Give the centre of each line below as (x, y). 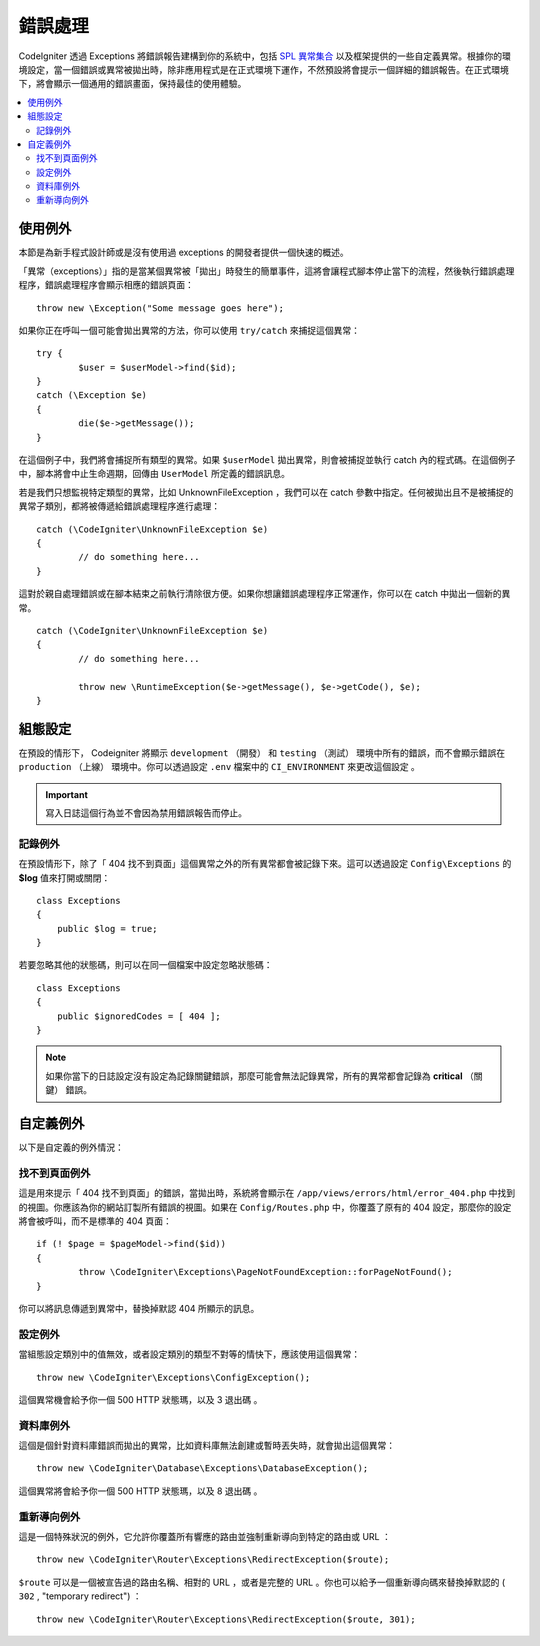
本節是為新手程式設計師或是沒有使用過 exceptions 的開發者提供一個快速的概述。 (183, 252)
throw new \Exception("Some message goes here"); (160, 308)
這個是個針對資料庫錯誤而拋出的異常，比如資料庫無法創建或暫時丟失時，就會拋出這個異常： (206, 1446)
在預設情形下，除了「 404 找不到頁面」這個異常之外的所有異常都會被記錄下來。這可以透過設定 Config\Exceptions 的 (265, 864)
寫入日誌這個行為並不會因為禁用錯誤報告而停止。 (146, 812)
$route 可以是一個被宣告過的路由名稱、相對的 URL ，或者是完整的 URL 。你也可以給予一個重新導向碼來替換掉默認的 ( (261, 1582)
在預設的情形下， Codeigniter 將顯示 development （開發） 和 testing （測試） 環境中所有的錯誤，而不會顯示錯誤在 (262, 752)
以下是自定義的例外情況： (71, 1147)
